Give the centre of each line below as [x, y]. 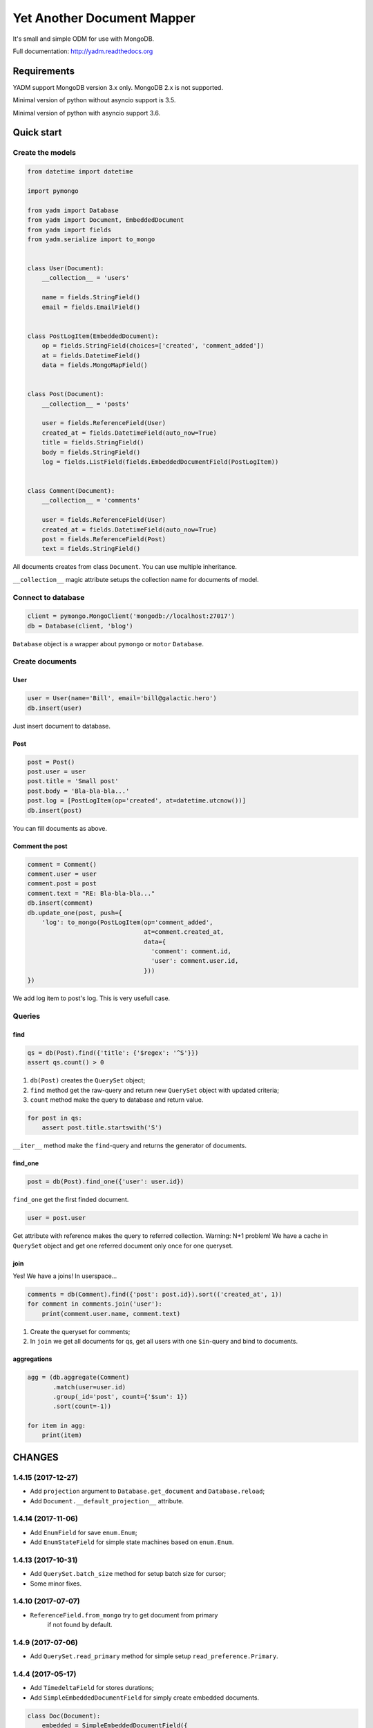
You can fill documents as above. [60, 828]
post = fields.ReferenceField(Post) [104, 539]
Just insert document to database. [61, 726]
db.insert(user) [55, 708]
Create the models [44, 153]
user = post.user [57, 1218]
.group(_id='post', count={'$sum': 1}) [120, 1397]
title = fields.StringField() [93, 443]
